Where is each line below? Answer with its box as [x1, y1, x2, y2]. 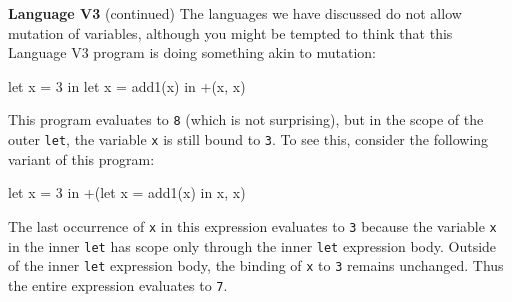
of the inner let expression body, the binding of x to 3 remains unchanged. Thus [8, 255, 504, 276]
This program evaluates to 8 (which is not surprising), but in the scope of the [8, 109, 484, 130]
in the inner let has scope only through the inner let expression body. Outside [8, 235, 497, 256]
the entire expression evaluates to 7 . [8, 274, 228, 295]
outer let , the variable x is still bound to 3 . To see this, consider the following [8, 129, 489, 150]
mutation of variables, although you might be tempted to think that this [8, 22, 453, 43]
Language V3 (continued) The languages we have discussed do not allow [8, 3, 462, 23]
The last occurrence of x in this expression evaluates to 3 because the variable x [8, 215, 497, 236]
